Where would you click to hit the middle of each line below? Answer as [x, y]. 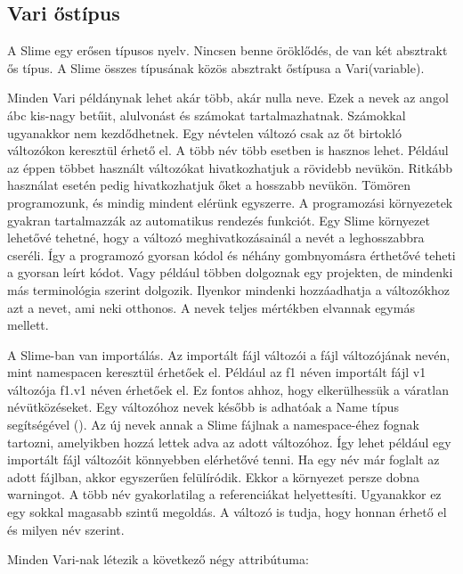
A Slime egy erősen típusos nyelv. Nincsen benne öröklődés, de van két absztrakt [227, 50]
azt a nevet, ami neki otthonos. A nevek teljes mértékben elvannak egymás [211, 307]
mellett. [28, 325]
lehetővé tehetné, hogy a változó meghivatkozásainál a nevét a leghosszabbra [216, 238]
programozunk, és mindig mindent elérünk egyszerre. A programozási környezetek [230, 202]
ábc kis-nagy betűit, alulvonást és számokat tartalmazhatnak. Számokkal [207, 115]
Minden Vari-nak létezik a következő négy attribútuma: [158, 559]
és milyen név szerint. [66, 529]
